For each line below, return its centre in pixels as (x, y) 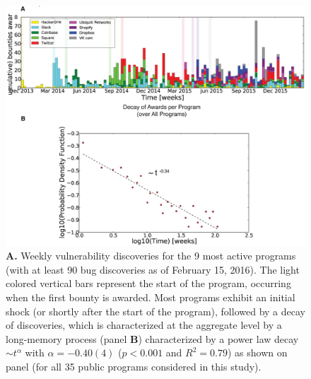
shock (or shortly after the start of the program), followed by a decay (155, 311)
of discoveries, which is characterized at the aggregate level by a (144, 325)
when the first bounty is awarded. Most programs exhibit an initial (151, 297)
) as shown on (257, 352)
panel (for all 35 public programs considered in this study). (134, 366)
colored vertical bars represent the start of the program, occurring (148, 283)
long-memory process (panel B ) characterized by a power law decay (152, 338)
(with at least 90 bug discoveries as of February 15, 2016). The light (153, 269)
